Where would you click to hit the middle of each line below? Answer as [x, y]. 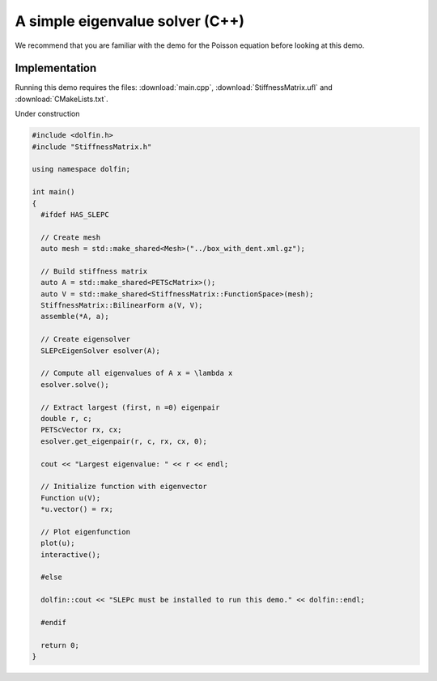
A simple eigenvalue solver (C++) [130, 21]
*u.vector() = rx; [77, 509]
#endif [54, 623]
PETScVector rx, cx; [81, 430]
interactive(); [71, 554]
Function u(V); [71, 498]
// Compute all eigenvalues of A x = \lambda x [137, 373]
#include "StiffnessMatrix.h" [92, 147]
